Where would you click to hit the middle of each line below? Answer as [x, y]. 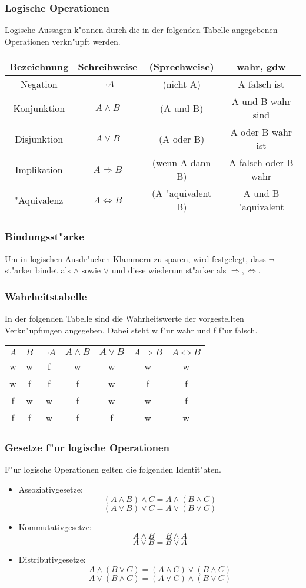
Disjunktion [39, 138]
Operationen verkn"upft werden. [63, 41]
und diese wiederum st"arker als [169, 270]
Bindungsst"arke [44, 237]
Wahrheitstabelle [46, 296]
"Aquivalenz [39, 200]
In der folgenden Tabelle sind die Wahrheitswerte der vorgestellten [124, 318]
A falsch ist [261, 84]
